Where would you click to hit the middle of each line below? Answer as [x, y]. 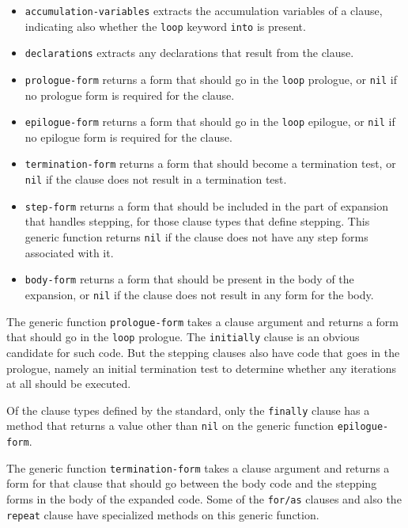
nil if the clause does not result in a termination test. [156, 179]
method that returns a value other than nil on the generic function [170, 425]
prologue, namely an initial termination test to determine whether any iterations [202, 368]
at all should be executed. [69, 384]
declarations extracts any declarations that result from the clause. [189, 53]
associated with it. [69, 252]
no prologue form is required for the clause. [130, 95]
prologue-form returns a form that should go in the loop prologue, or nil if [211, 79]
